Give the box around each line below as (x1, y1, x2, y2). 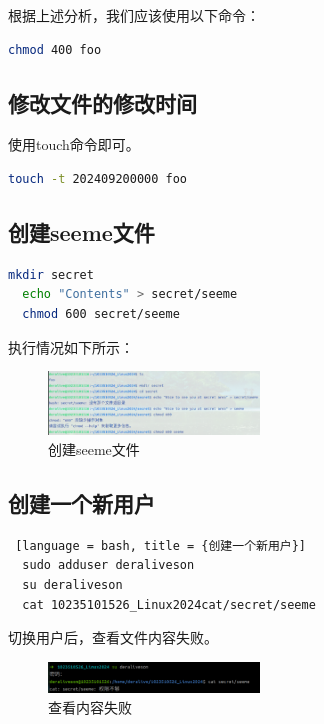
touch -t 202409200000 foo (8, 171, 187, 186)
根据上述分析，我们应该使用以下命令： (8, 5, 260, 25)
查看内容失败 (48, 696, 132, 717)
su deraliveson (22, 578, 123, 593)
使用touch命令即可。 (8, 134, 140, 155)
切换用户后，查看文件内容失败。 (8, 627, 218, 648)
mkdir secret (8, 267, 94, 282)
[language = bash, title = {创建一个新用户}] (15, 538, 307, 553)
